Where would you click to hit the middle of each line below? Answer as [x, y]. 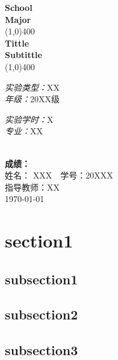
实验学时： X [29, 119]
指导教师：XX [32, 187]
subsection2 [42, 314]
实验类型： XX [32, 87]
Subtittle [23, 55]
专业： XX [24, 131]
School [19, 7]
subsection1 [42, 279]
